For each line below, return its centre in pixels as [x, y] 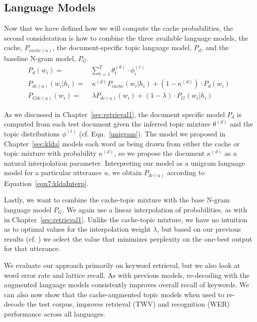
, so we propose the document [160, 153]
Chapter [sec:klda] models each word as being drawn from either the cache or [122, 143]
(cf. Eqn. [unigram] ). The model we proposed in [152, 133]
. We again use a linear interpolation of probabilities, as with [155, 209]
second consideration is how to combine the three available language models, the [126, 37]
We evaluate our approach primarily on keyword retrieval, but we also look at [122, 265]
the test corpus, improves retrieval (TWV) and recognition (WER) [128, 304]
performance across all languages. [55, 313]
